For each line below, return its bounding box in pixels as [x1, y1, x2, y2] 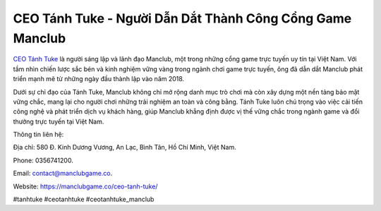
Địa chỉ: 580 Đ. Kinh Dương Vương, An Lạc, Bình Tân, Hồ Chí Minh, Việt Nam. [13, 143, 236, 152]
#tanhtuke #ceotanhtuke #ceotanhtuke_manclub [13, 195, 155, 204]
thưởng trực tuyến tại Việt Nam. [13, 117, 104, 126]
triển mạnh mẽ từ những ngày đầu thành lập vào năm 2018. [13, 75, 185, 83]
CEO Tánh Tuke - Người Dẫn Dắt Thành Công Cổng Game [13, 11, 352, 26]
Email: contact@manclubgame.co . [13, 169, 113, 178]
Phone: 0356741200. [13, 156, 73, 164]
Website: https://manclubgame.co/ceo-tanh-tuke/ [13, 182, 158, 191]
